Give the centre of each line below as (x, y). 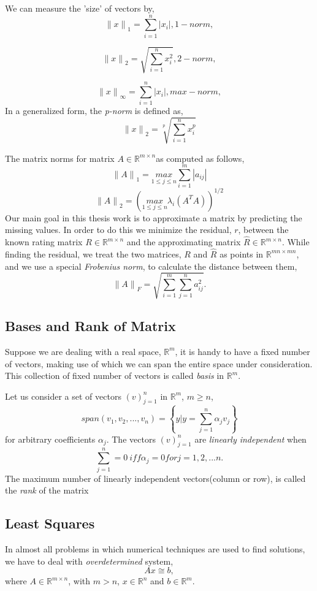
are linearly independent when (250, 439)
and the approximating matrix (184, 242)
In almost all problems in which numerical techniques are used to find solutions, (155, 548)
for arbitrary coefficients (50, 439)
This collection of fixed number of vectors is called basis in (115, 376)
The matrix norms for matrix (60, 158)
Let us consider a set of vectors (63, 396)
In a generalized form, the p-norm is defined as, (94, 111)
